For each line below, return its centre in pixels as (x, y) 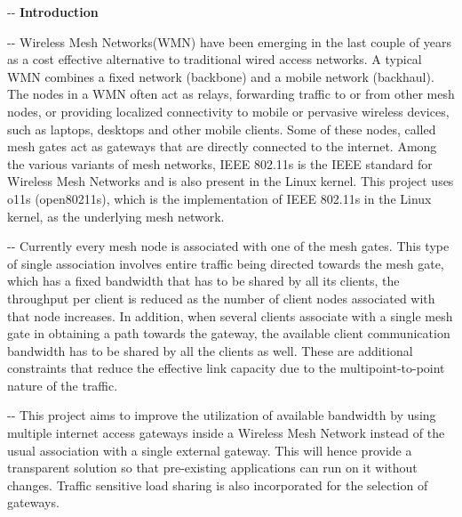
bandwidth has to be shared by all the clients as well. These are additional (210, 350)
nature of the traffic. (63, 385)
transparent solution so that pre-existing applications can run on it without (212, 468)
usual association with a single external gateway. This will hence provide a (210, 450)
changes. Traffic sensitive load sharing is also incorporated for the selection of (218, 485)
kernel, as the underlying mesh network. (116, 216)
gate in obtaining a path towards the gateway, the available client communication (229, 333)
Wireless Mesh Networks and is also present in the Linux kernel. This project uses (231, 181)
